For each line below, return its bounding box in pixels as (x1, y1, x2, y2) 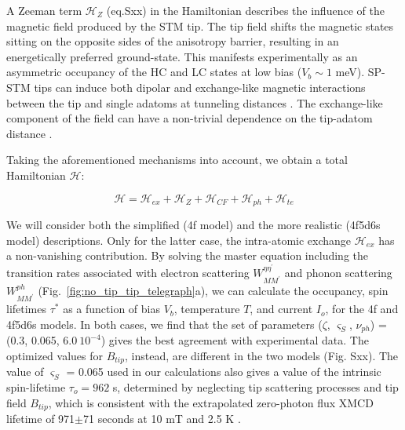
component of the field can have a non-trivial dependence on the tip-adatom (6, 110, 373, 126)
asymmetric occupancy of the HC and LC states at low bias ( (6, 64, 302, 80)
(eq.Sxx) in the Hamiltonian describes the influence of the (106, 2, 385, 18)
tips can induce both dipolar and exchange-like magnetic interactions (34, 78, 366, 95)
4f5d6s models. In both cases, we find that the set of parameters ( (6, 315, 323, 332)
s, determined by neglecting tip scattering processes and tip (112, 378, 399, 395)
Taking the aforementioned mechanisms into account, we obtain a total (6, 151, 348, 168)
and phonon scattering (284, 264, 392, 281)
